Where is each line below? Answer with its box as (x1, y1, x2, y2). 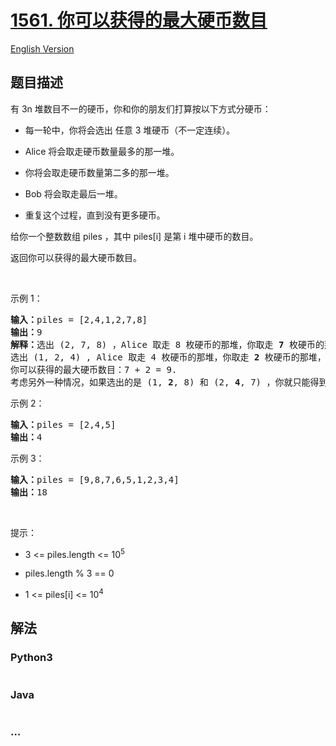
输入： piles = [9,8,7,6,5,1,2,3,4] (10, 474, 180, 485)
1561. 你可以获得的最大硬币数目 (10, 9, 268, 32)
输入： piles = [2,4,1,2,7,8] (10, 314, 148, 325)
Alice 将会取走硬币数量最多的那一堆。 (24, 145, 180, 157)
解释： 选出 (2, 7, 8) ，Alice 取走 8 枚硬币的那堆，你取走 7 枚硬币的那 (10, 339, 333, 350)
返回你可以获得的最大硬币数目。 (10, 251, 142, 263)
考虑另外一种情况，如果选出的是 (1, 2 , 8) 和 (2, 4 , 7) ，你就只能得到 (10, 376, 328, 388)
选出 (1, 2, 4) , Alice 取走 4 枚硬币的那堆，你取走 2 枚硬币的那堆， (10, 351, 327, 363)
